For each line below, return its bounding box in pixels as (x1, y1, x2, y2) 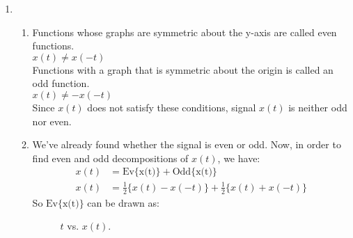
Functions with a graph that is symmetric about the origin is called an (32, 62, 334, 77)
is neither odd (288, 100, 347, 114)
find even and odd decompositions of (32, 150, 189, 165)
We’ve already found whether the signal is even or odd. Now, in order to (32, 137, 341, 152)
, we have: (217, 150, 260, 165)
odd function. (32, 76, 90, 90)
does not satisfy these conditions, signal (87, 100, 256, 114)
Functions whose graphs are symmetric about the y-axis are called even (32, 24, 337, 39)
